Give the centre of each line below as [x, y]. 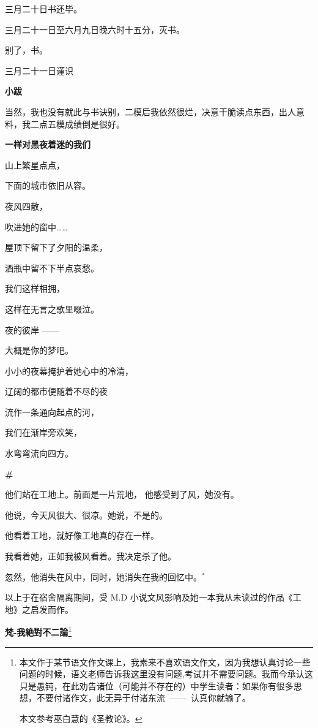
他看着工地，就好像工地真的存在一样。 [82, 535]
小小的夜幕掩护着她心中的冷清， [69, 370]
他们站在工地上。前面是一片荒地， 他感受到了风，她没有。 [122, 494]
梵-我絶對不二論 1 [39, 631]
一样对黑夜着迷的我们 [48, 144]
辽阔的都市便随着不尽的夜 [56, 391]
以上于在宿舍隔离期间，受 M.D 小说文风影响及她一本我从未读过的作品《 [149, 597]
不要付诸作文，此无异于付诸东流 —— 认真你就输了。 [143, 698]
